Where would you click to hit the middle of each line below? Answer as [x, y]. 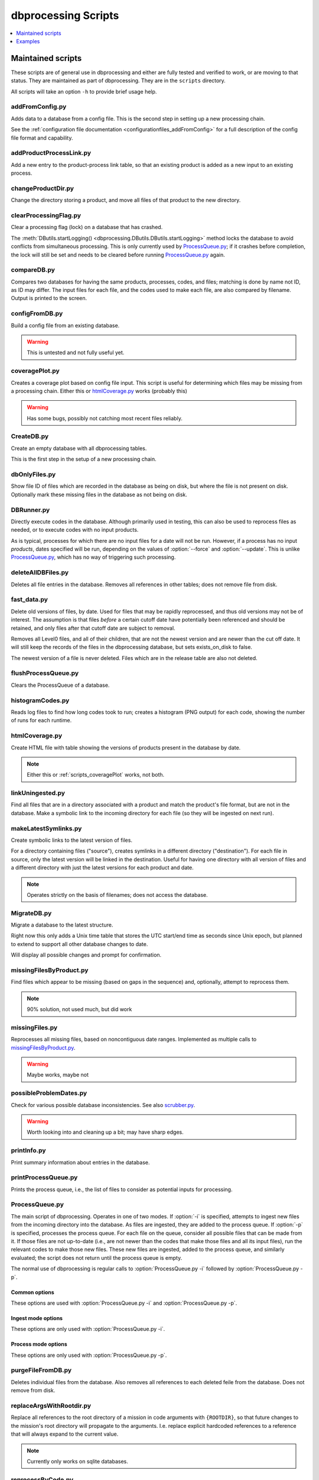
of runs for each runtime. [41, 720]
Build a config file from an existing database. [65, 325]
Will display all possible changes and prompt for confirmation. [86, 955]
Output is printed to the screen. [49, 298]
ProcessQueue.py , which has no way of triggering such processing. [93, 557]
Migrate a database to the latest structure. [62, 925]
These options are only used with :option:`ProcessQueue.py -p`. [89, 1355]
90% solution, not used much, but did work [79, 1009]
